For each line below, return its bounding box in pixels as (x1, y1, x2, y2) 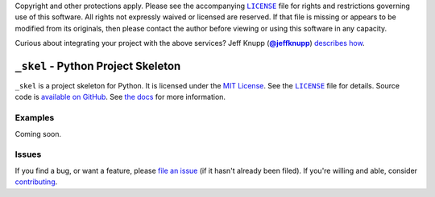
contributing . (14, 177, 58, 187)
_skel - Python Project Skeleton (14, 59, 181, 72)
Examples (14, 113, 55, 124)
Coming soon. (14, 129, 62, 138)
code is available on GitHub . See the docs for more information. (14, 92, 226, 102)
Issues (14, 149, 42, 160)
